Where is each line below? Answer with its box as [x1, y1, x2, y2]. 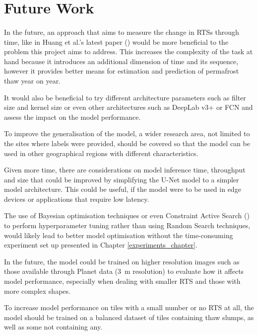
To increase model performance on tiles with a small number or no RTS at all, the [4, 302, 254, 313]
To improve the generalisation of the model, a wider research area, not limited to [4, 128, 250, 139]
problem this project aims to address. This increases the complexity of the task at [4, 46, 253, 57]
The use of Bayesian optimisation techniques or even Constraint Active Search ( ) [4, 210, 250, 221]
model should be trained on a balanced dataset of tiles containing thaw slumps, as [4, 312, 254, 322]
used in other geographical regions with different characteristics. [4, 148, 198, 158]
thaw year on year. [4, 75, 61, 85]
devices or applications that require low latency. [4, 193, 149, 204]
